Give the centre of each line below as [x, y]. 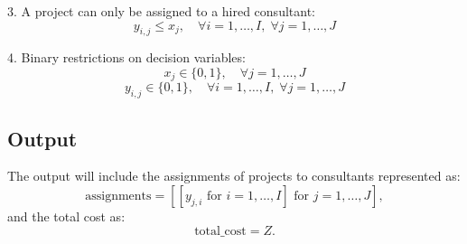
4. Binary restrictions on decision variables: [126, 57]
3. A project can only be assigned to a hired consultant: [161, 11]
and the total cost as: [66, 216]
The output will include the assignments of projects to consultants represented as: [234, 176]
